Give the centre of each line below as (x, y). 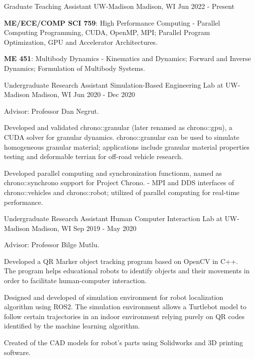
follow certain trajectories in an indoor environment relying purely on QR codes (124, 316)
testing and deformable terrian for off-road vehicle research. (94, 156)
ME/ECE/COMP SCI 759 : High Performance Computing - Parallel (112, 22)
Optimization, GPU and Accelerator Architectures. (81, 42)
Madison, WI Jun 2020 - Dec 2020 (83, 94)
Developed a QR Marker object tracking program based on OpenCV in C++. (121, 261)
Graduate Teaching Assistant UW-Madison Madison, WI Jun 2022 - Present (119, 6)
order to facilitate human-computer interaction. (75, 280)
